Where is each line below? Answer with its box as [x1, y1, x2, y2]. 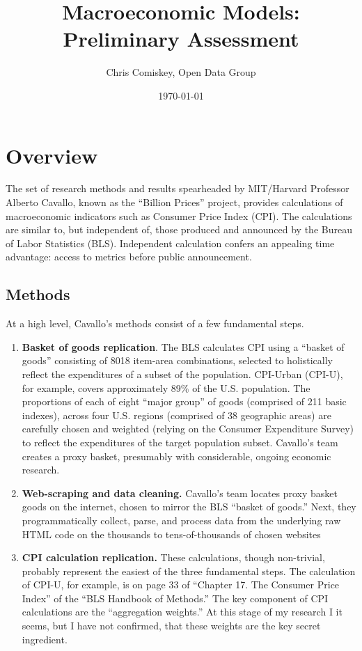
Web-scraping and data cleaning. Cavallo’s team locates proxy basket [22, 485, 338, 500]
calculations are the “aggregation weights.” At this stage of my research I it [22, 604, 343, 619]
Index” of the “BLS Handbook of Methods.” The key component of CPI [22, 590, 329, 605]
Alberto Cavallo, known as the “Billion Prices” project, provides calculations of [6, 195, 343, 210]
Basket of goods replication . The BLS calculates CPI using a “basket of [22, 339, 345, 354]
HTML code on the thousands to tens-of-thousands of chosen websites [22, 526, 321, 541]
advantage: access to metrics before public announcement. [6, 249, 252, 264]
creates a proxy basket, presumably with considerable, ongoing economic [22, 448, 331, 463]
